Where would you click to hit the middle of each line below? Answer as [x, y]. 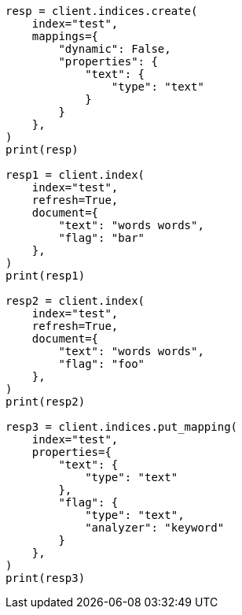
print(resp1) [46, 276]
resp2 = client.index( [75, 301]
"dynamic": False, [115, 49]
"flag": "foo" [102, 364]
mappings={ [65, 36]
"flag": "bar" [102, 238]
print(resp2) [46, 402]
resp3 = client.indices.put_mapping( [122, 427]
